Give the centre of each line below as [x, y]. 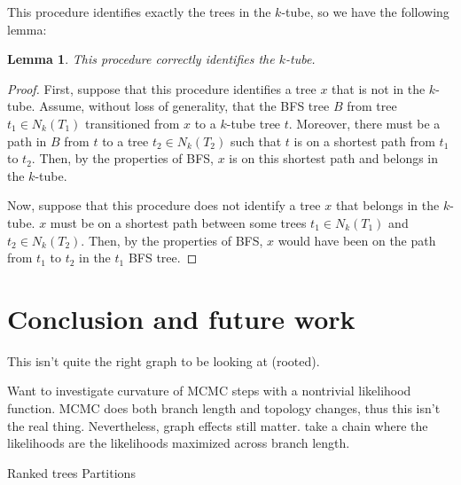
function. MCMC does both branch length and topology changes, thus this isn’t [224, 408]
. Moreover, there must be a [364, 123]
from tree [372, 106]
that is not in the [379, 88]
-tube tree [254, 123]
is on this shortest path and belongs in [334, 158]
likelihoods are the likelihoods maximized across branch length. [179, 443]
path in [27, 141]
